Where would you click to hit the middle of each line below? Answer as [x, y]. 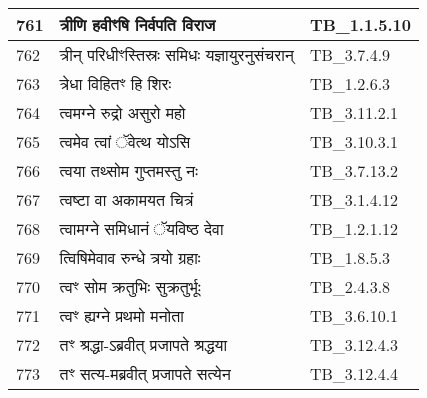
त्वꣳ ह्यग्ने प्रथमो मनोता [121, 315]
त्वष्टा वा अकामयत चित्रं [126, 199]
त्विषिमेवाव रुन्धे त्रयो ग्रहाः [130, 257]
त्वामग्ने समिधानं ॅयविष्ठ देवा [141, 228]
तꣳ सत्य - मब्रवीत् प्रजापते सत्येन [145, 373]
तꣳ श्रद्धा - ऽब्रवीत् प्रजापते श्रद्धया [143, 344]
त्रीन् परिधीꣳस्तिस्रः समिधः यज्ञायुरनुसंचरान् [176, 54]
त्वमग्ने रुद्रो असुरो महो [122, 112]
